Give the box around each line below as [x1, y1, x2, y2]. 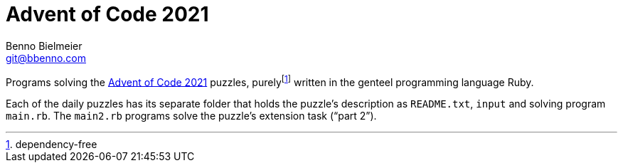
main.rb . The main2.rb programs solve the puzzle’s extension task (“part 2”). [6, 110, 377, 122]
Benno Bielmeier [6, 39, 82, 52]
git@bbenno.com [6, 51, 87, 64]
